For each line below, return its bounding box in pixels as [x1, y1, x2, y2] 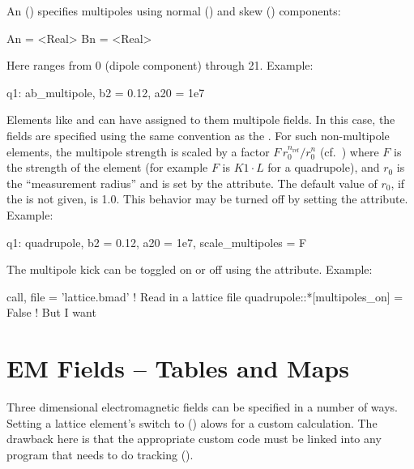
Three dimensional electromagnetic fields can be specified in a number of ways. [6, 399, 398, 416]
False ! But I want [6, 304, 96, 321]
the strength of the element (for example [6, 159, 208, 176]
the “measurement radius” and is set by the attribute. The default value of [6, 174, 378, 191]
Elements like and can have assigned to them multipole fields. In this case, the [6, 111, 395, 128]
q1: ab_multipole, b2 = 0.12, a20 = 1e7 [6, 83, 205, 100]
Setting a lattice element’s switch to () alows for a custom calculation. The [6, 414, 378, 431]
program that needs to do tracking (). [6, 446, 194, 463]
